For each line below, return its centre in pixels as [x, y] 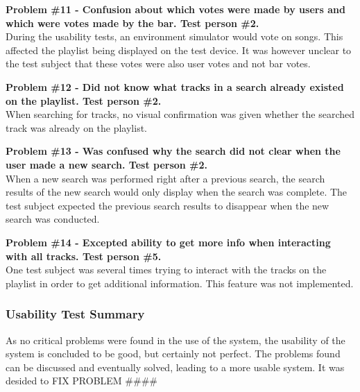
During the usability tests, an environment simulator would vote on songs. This [174, 36]
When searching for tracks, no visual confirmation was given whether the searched [180, 114]
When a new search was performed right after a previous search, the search [165, 178]
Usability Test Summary [75, 314]
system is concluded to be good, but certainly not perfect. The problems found [173, 353]
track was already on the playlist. [77, 127]
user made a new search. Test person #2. [107, 164]
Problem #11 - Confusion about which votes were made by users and [175, 9]
